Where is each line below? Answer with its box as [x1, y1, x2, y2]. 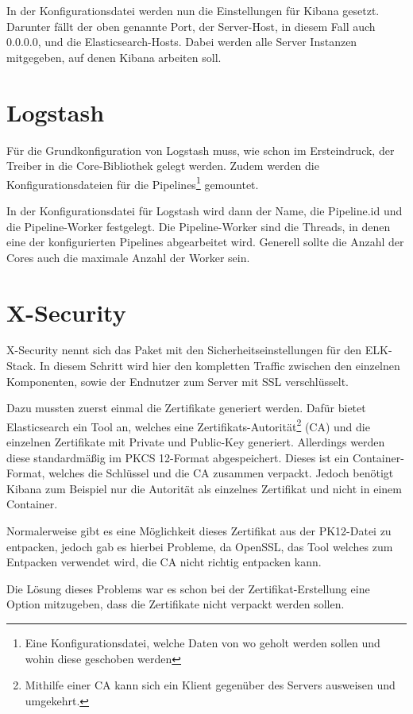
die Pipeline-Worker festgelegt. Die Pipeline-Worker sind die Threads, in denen [6, 218, 391, 234]
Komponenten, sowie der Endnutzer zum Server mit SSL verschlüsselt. [6, 372, 349, 389]
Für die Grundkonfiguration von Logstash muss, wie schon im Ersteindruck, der [6, 141, 395, 158]
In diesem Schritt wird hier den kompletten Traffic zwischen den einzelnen [39, 357, 400, 374]
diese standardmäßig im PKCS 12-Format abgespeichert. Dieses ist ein [6, 449, 349, 465]
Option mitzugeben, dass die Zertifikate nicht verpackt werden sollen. [6, 596, 345, 612]
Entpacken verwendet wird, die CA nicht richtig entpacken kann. [6, 554, 322, 570]
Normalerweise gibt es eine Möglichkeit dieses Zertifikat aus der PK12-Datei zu [6, 523, 392, 539]
